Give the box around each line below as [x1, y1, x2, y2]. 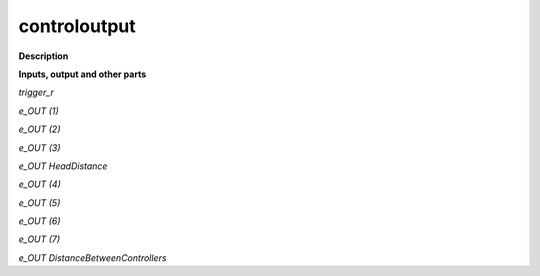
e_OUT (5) [18, 196, 61, 209]
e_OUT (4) [18, 178, 62, 190]
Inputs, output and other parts [18, 68, 147, 80]
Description [18, 50, 69, 62]
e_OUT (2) [18, 123, 61, 135]
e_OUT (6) [18, 215, 61, 227]
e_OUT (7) [18, 233, 61, 245]
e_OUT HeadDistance [18, 160, 108, 172]
